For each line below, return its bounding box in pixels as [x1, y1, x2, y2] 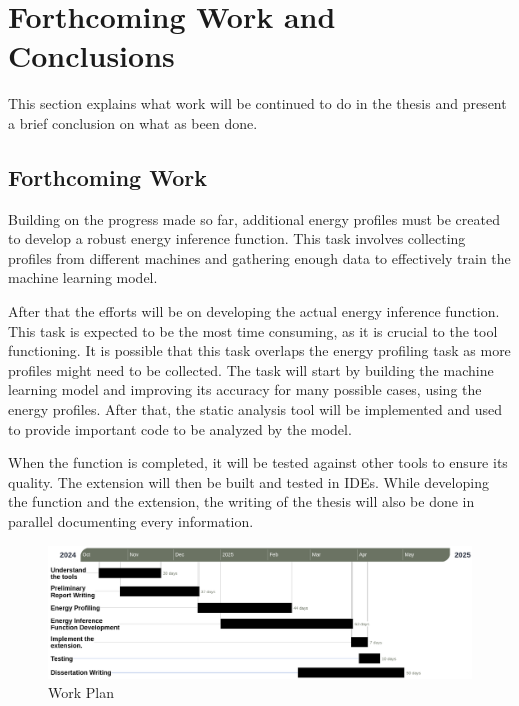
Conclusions [8, 35, 175, 76]
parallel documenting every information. [8, 511, 254, 532]
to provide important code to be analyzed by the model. [8, 418, 352, 439]
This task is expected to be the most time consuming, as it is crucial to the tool [8, 320, 498, 341]
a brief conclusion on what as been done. [8, 112, 258, 133]
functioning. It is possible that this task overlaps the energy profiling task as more [8, 340, 511, 361]
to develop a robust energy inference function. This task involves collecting [8, 228, 466, 249]
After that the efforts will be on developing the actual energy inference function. [8, 301, 500, 322]
